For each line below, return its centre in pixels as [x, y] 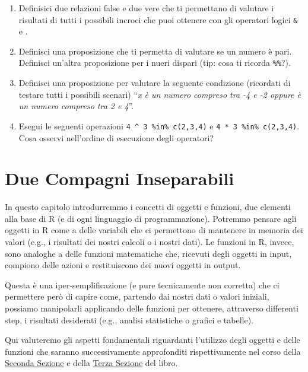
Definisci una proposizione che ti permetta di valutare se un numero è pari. [155, 51]
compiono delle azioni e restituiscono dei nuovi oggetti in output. [123, 265]
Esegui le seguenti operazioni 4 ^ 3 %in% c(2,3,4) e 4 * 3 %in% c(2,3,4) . [159, 125]
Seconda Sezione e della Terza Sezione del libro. [91, 363]
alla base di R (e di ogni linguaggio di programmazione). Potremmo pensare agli [151, 218]
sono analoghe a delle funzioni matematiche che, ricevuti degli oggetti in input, [148, 253]
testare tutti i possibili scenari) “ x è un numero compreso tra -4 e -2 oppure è [160, 94]
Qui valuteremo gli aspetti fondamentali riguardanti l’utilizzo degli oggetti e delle [153, 340]
